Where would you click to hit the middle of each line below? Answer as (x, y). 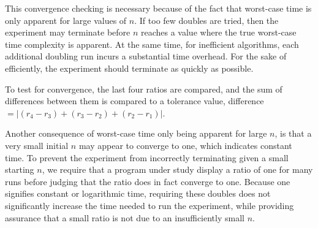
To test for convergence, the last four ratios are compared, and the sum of (144, 89)
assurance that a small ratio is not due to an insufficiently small (125, 217)
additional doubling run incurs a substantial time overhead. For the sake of (146, 56)
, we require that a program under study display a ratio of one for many (177, 169)
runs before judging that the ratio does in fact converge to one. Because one (148, 181)
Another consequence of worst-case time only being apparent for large (136, 133)
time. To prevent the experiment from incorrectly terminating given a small (147, 157)
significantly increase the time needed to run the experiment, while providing (150, 205)
